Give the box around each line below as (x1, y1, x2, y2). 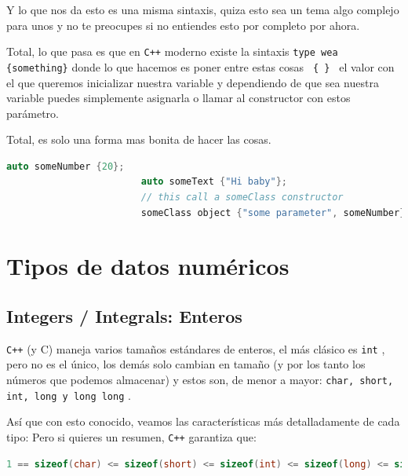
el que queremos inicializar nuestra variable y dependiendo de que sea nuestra (6, 74, 379, 90)
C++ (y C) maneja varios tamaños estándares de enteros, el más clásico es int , (6, 340, 385, 357)
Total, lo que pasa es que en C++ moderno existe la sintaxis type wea (6, 43, 338, 60)
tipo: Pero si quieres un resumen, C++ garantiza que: (6, 428, 257, 445)
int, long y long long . (6, 386, 131, 403)
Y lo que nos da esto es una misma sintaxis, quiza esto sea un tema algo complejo (6, 2, 399, 17)
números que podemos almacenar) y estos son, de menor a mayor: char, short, (6, 372, 394, 388)
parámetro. (6, 104, 59, 121)
